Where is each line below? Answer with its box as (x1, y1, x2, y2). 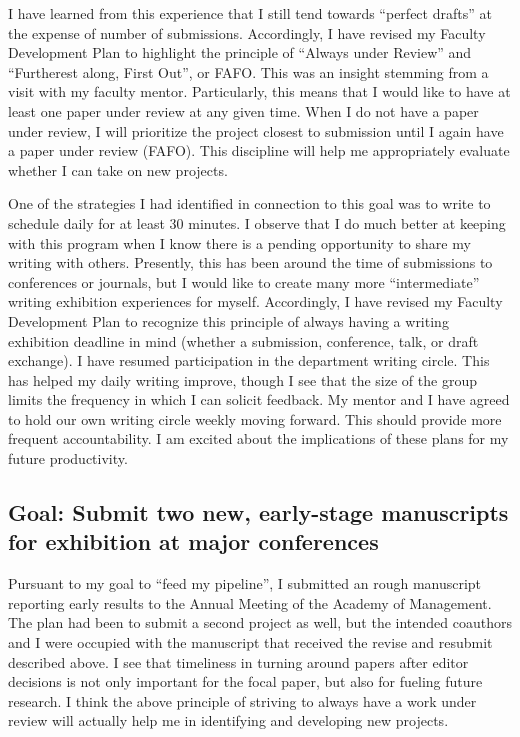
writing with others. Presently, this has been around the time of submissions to (8, 252, 493, 273)
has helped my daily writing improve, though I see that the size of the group (8, 369, 477, 390)
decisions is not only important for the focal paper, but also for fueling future (8, 671, 483, 692)
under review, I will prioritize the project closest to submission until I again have (8, 120, 504, 141)
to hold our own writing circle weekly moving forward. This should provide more (8, 408, 502, 429)
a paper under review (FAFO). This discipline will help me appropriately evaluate (8, 140, 510, 161)
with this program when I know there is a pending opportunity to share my (8, 232, 471, 253)
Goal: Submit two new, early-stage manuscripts (8, 497, 509, 528)
